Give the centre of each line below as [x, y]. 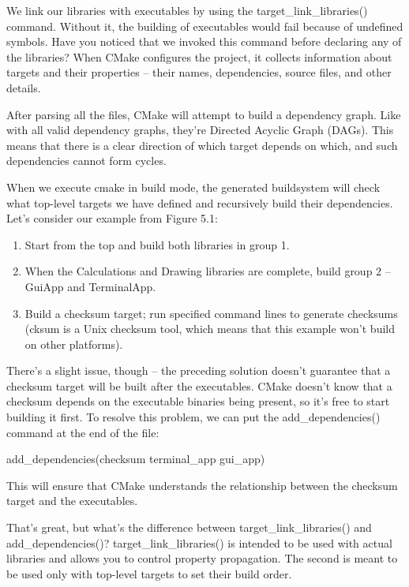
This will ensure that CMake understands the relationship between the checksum [202, 485]
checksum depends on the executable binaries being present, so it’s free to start [198, 401]
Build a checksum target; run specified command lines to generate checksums [211, 313]
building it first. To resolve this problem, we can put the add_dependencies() [193, 417]
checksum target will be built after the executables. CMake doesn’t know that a [199, 385]
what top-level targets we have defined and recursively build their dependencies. [200, 202]
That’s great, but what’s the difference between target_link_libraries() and [189, 527]
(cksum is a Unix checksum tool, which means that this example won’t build [210, 329]
